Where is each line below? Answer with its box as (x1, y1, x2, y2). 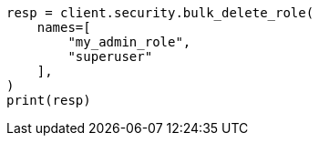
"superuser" (67, 49, 153, 64)
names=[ (36, 20, 91, 35)
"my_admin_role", (67, 35, 191, 49)
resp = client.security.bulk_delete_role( (6, 5, 314, 20)
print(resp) (6, 93, 91, 107)
